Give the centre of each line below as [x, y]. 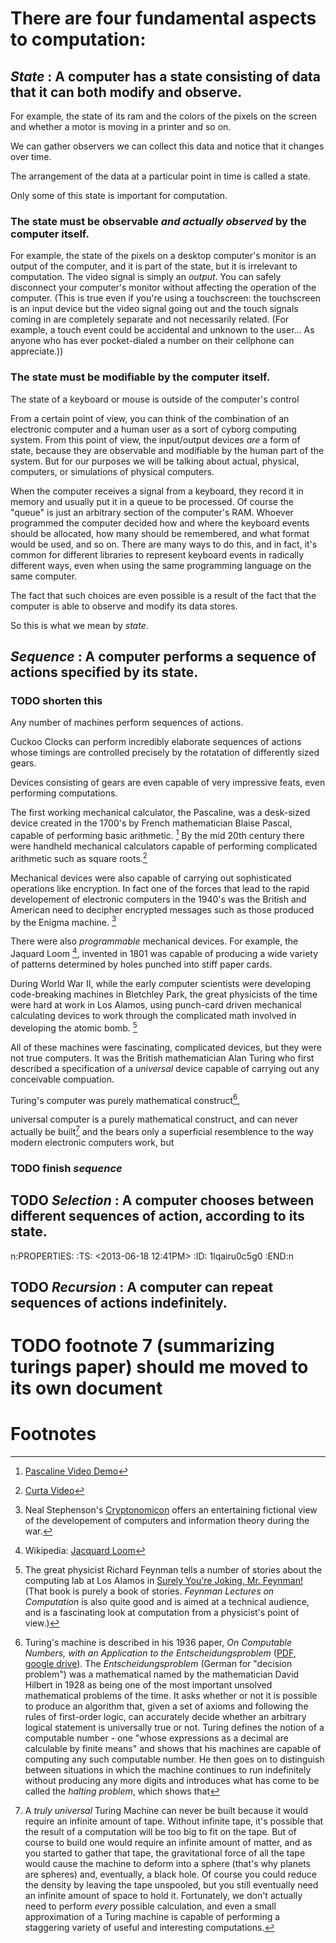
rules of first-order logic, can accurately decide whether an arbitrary [165, 1717]
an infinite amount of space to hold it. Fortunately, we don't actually [163, 1896]
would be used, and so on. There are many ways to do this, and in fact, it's [164, 544]
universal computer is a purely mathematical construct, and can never [154, 1119]
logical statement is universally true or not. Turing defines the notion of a [174, 1728]
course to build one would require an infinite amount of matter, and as [168, 1843]
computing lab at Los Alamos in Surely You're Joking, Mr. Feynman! [163, 1581]
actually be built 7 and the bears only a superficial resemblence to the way [162, 1130]
